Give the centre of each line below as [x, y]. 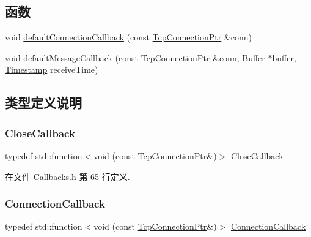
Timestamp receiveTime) [52, 70]
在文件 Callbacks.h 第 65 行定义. [68, 176]
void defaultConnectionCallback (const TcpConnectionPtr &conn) [129, 37]
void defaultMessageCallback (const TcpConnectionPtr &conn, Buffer [135, 57]
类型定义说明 [43, 103]
